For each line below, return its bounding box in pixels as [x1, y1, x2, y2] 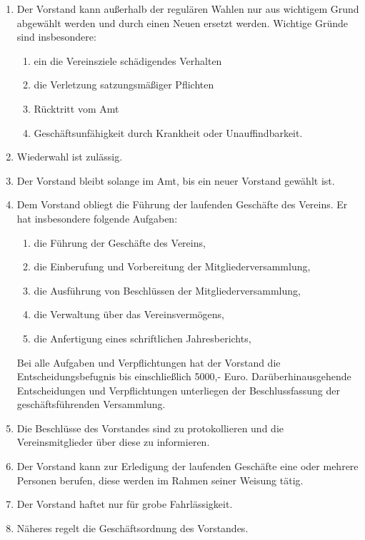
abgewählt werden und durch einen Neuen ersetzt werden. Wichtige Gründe [16, 15, 348, 30]
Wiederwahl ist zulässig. [16, 149, 123, 164]
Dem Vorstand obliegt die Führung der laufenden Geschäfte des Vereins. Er [16, 197, 348, 212]
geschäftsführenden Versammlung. [16, 397, 166, 412]
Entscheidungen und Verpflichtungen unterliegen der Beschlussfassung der [16, 382, 340, 397]
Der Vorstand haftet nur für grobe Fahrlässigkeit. [16, 496, 233, 511]
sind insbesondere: [16, 29, 96, 44]
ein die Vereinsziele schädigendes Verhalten [34, 53, 222, 68]
